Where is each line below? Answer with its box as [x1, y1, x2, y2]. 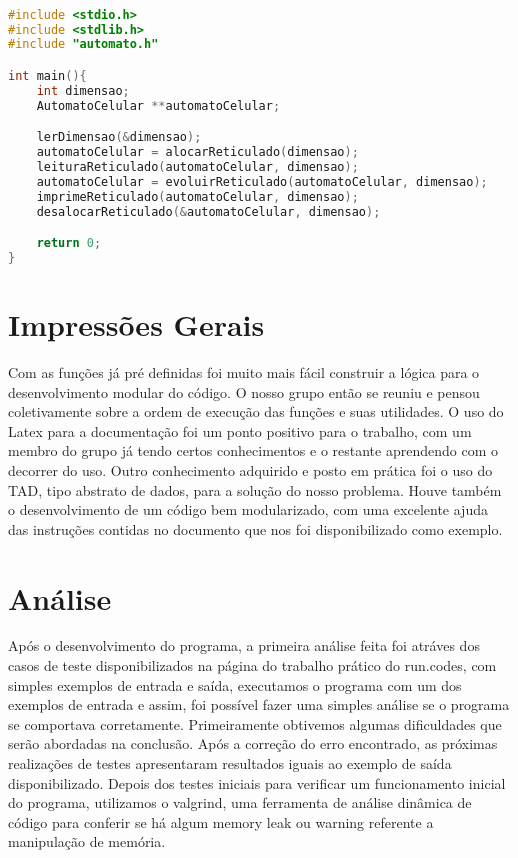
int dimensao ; [36, 83, 130, 98]
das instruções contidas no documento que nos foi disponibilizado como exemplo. [8, 518, 503, 539]
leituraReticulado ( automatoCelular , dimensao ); [36, 159, 359, 174]
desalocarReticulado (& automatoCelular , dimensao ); [36, 204, 381, 219]
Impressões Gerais [8, 304, 265, 345]
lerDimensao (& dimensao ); [36, 130, 202, 145]
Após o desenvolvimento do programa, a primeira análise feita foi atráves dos [8, 635, 480, 656]
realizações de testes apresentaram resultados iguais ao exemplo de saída [8, 753, 452, 774]
